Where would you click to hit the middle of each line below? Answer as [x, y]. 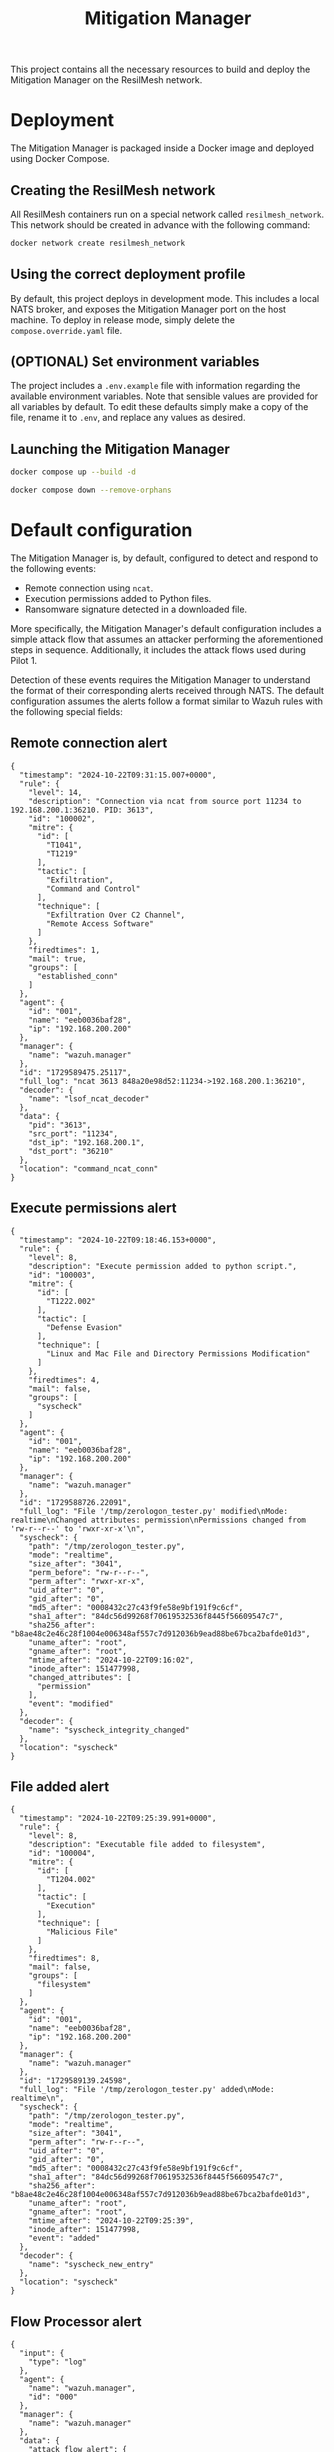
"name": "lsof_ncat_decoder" [89, 1098]
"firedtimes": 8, [64, 1958]
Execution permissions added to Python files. [118, 598]
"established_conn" [77, 976]
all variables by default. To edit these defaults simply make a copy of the [159, 407]
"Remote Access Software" [100, 923]
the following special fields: [66, 711]
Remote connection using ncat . [89, 588]
